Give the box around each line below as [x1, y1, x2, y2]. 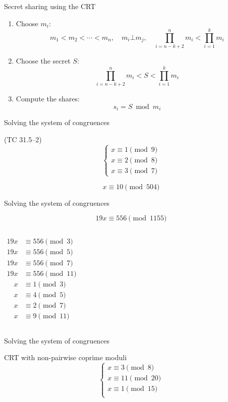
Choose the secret [16, 55, 71, 66]
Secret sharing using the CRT [4, 1, 96, 11]
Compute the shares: [16, 93, 80, 104]
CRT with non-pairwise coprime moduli [4, 352, 127, 363]
